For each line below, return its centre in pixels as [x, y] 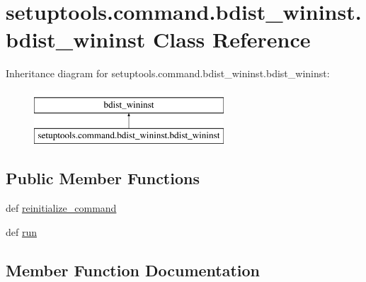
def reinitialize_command [61, 208]
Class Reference [232, 39]
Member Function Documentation [133, 270]
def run [22, 231]
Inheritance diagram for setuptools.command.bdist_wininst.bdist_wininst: [168, 73]
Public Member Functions [103, 178]
